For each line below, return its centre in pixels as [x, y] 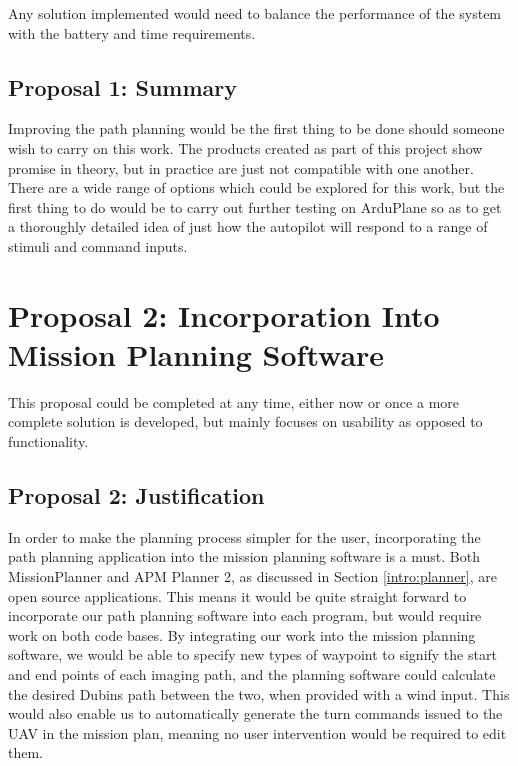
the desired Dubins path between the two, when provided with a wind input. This [259, 693]
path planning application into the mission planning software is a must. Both [244, 556]
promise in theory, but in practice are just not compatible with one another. [241, 167]
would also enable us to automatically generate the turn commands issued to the [255, 713]
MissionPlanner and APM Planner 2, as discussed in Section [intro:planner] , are [252, 576]
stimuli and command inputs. [98, 245]
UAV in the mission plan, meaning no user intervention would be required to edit [257, 732]
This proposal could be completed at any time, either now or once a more [233, 401]
